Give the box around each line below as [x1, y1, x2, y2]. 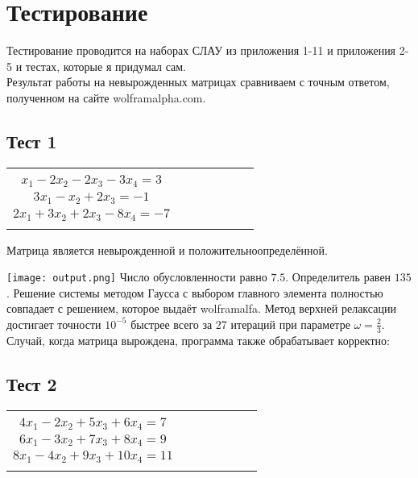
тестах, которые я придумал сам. [25, 57, 187, 74]
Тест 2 [6, 371, 57, 396]
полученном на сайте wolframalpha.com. [6, 89, 206, 106]
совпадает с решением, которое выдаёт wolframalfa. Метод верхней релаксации [6, 300, 396, 317]
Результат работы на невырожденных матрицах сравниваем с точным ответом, [6, 73, 390, 90]
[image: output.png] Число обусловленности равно [6, 268, 267, 285]
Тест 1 [6, 128, 57, 153]
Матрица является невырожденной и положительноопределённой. [6, 241, 328, 258]
